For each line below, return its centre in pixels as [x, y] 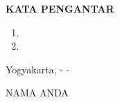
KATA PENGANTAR [60, 8]
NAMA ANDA [37, 93]
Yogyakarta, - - [38, 69]
